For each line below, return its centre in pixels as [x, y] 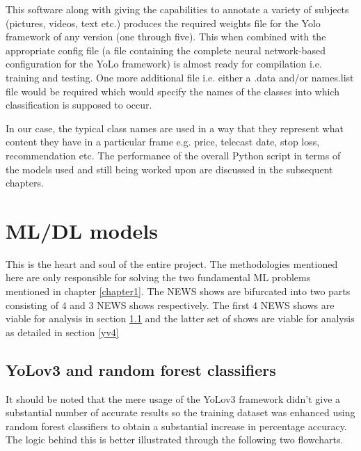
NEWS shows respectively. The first [173, 304]
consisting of [32, 304]
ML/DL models [82, 230]
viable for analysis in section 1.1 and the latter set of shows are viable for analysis [180, 318]
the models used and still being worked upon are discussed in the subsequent [169, 169]
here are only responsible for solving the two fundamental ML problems [158, 277]
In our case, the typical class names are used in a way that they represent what [175, 128]
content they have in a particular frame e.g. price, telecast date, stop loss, [163, 142]
